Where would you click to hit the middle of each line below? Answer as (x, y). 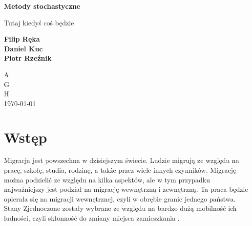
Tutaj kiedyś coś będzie (39, 22)
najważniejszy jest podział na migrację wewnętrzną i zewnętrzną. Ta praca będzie (126, 189)
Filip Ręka (22, 39)
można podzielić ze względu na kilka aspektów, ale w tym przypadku (107, 179)
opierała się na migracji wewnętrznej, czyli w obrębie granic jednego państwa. (120, 198)
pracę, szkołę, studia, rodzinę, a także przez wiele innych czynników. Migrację (120, 170)
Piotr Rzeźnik (28, 58)
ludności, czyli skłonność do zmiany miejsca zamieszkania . (92, 218)
